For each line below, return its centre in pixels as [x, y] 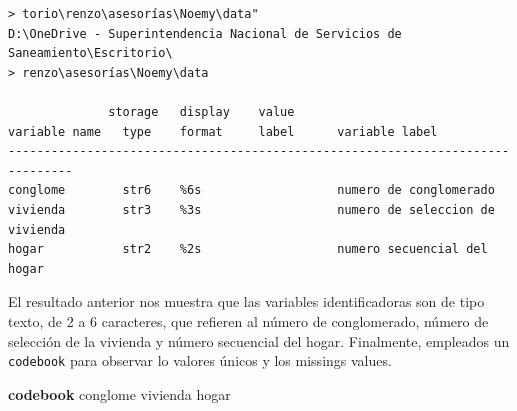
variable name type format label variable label [223, 131]
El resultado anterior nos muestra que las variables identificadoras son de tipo [246, 301]
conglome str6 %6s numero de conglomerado [251, 190]
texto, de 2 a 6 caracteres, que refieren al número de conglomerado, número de [248, 320]
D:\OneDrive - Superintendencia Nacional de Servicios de [205, 33]
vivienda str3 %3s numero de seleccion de [251, 209]
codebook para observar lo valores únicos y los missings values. [200, 360]
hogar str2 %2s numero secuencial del [248, 249]
